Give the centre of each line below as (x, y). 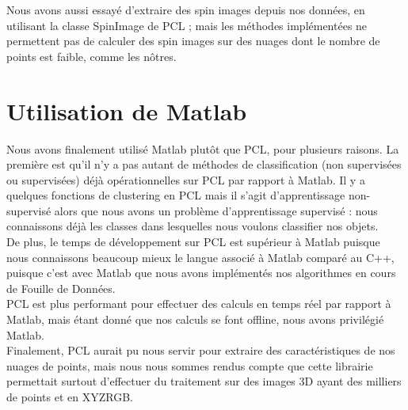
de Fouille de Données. (61, 288)
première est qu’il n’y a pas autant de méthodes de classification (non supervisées (204, 164)
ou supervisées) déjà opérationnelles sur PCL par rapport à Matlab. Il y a (186, 179)
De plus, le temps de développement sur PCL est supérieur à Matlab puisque (193, 242)
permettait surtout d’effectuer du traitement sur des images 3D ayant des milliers (204, 381)
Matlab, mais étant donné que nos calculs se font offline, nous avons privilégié (195, 319)
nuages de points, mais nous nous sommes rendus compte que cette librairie (190, 365)
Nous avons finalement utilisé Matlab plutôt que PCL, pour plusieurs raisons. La (203, 148)
